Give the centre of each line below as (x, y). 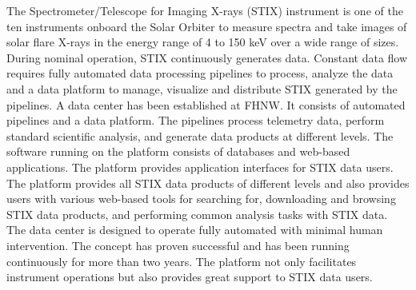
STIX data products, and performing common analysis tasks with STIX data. (197, 214)
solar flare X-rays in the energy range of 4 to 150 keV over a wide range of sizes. (203, 42)
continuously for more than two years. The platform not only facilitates (182, 261)
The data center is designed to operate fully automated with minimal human (195, 230)
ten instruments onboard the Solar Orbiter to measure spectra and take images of (207, 26)
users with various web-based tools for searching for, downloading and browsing (201, 199)
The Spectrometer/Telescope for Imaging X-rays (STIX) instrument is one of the (205, 10)
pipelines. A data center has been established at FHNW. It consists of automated (206, 104)
